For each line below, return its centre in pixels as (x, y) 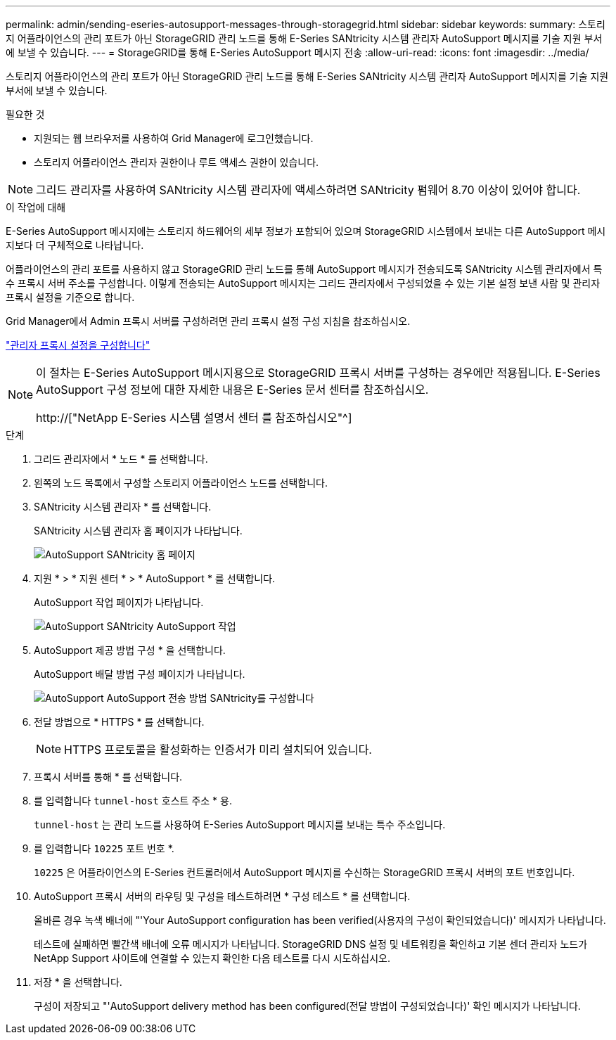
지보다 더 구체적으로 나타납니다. (75, 245)
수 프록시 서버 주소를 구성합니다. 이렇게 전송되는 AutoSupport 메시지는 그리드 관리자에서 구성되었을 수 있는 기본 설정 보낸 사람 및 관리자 (303, 283)
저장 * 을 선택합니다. (78, 982)
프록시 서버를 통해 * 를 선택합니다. (108, 777)
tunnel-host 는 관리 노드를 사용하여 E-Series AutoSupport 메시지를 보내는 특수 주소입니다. (240, 824)
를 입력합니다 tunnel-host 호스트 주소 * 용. (133, 801)
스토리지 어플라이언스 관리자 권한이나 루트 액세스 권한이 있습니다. (177, 162)
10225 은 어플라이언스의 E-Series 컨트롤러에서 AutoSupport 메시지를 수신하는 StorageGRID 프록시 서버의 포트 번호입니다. (304, 872)
